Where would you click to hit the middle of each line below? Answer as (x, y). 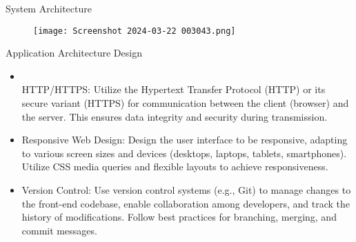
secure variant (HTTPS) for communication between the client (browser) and (185, 103)
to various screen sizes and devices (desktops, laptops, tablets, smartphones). (184, 153)
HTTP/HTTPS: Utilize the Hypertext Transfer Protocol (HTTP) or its (174, 89)
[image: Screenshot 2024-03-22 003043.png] (135, 31)
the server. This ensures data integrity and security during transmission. (175, 116)
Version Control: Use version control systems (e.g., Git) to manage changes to (186, 190)
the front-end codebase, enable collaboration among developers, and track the (186, 203)
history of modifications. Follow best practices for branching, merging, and (179, 217)
